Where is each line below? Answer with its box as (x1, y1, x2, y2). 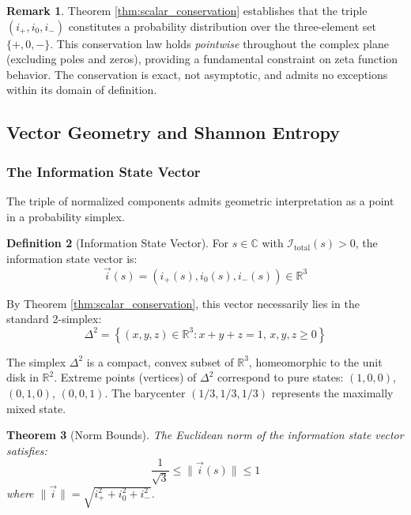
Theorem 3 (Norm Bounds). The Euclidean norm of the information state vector (6, 427, 404, 443)
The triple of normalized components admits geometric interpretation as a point (6, 192, 394, 209)
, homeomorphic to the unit (248, 353, 383, 370)
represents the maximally (271, 384, 394, 400)
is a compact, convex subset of (86, 353, 234, 370)
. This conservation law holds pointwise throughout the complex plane (50, 35, 389, 51)
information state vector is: (6, 250, 138, 266)
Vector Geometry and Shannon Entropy (6, 120, 341, 145)
